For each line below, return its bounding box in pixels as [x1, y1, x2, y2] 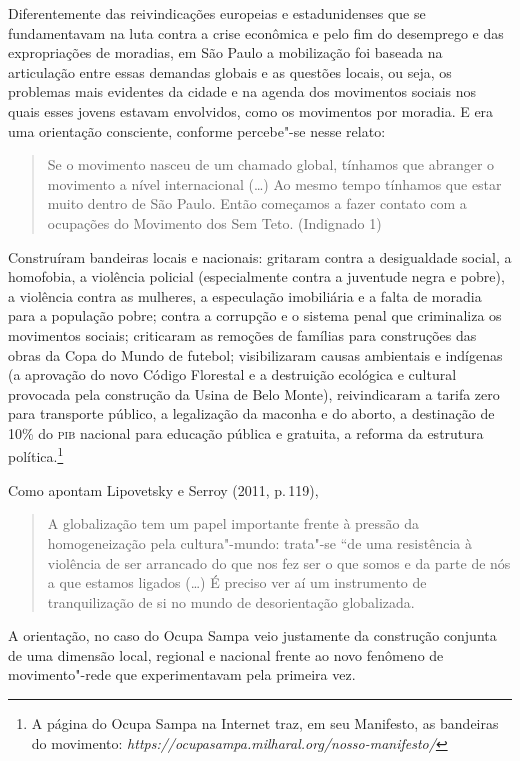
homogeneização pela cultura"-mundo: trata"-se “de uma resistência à [47, 532, 472, 553]
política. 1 [8, 443, 64, 467]
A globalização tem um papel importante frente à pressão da [47, 513, 420, 534]
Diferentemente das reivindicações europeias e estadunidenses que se [8, 3, 426, 23]
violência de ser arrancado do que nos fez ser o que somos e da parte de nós [47, 552, 511, 573]
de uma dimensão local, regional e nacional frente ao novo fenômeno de [8, 644, 444, 665]
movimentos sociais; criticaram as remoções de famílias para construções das [8, 324, 477, 345]
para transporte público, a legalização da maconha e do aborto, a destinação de [8, 403, 495, 424]
